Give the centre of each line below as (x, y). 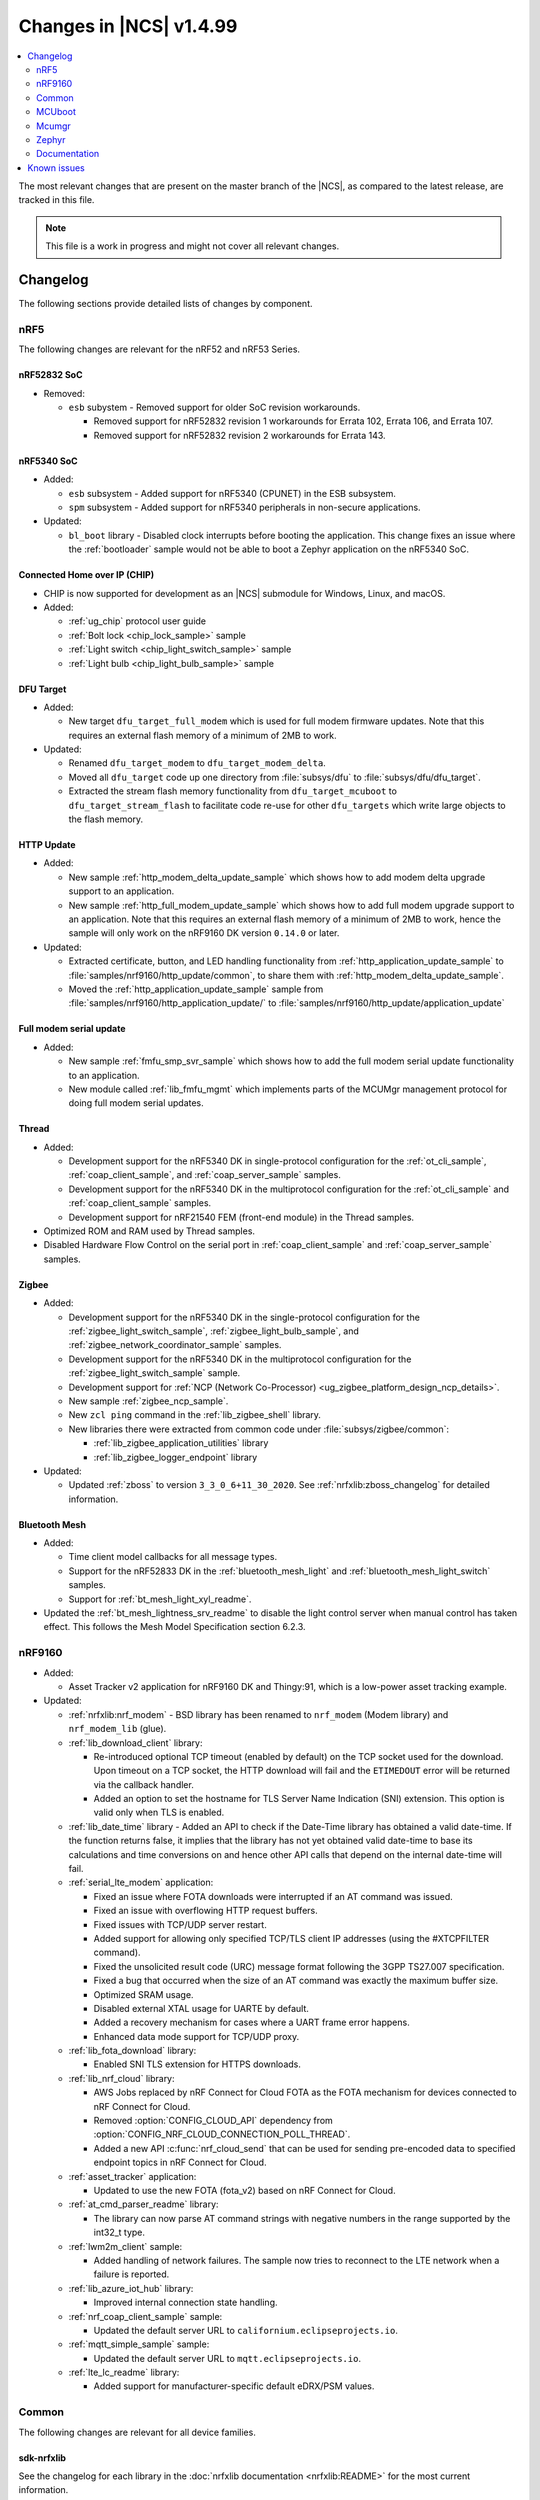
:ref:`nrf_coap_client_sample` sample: (145, 2316)
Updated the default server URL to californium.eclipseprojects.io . (246, 2330)
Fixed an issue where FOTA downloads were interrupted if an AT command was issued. (273, 1896)
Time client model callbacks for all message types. (173, 1557)
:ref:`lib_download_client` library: (136, 1742)
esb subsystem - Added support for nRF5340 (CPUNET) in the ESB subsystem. (232, 493)
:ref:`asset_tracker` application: (132, 2176)
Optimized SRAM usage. (143, 1994)
